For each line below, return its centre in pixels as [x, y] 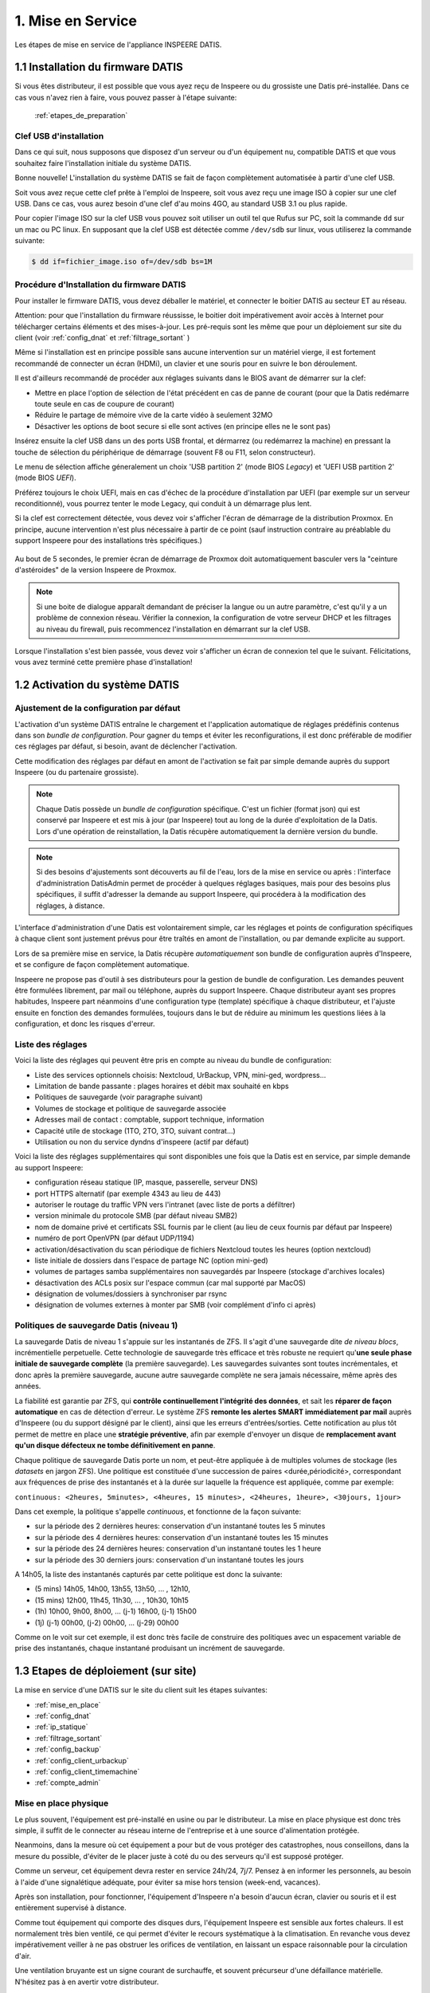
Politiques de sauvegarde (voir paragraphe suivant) [119, 1097]
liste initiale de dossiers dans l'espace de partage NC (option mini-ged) [151, 1260]
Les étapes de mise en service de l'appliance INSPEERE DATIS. [118, 45]
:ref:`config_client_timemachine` [87, 1772]
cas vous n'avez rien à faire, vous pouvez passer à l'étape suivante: [126, 97]
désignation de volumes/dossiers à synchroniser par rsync [131, 1294]
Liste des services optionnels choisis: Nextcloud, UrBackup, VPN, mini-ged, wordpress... [180, 1075]
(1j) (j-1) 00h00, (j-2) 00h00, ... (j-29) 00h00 [107, 1622]
